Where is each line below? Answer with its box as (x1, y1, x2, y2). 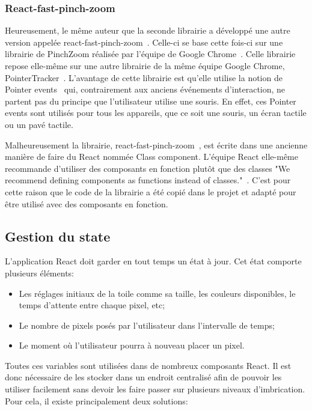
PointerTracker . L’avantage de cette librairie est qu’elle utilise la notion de (5, 71, 283, 84)
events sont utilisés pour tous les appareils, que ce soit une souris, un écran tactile (5, 106, 307, 119)
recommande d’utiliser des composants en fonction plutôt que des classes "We (5, 162, 290, 174)
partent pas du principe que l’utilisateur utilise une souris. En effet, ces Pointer (5, 94, 296, 107)
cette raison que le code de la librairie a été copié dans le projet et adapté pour (5, 185, 296, 198)
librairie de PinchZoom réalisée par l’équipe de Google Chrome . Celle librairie (5, 47, 296, 60)
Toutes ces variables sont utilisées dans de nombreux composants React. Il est (5, 359, 292, 371)
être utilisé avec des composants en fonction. (5, 197, 168, 210)
